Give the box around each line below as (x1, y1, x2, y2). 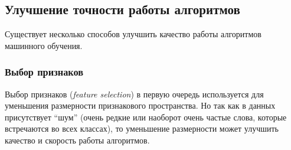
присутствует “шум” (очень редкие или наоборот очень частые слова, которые (5, 110, 287, 123)
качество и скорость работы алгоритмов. (5, 133, 150, 146)
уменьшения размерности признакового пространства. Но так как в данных (5, 99, 276, 112)
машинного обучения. (5, 39, 83, 51)
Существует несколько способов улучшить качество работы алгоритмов (5, 28, 261, 40)
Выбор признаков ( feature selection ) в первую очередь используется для (5, 87, 264, 100)
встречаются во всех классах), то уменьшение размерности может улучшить (5, 122, 279, 135)
